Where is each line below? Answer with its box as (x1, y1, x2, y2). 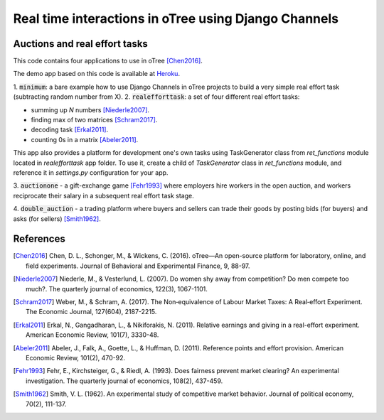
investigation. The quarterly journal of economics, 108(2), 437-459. (26, 377, 223, 385)
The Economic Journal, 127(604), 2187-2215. (26, 308, 157, 316)
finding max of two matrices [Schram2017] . (31, 116, 158, 124)
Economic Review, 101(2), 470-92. (26, 353, 126, 362)
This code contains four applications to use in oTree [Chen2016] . (13, 57, 203, 65)
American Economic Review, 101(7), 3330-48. (26, 330, 159, 339)
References (13, 233, 65, 245)
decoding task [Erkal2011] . (31, 125, 109, 134)
